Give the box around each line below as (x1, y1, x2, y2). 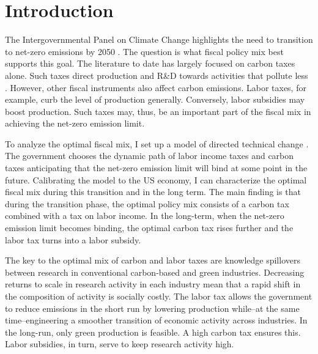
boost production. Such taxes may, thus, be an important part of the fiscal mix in (5, 105, 311, 117)
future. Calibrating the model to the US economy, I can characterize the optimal (5, 173, 307, 186)
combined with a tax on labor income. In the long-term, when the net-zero (5, 209, 284, 222)
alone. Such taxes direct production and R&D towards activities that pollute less (5, 68, 308, 81)
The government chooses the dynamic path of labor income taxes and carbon (5, 149, 294, 162)
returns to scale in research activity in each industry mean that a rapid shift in (5, 278, 301, 290)
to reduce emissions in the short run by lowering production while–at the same (5, 301, 300, 314)
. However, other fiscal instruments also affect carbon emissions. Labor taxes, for (5, 81, 306, 94)
